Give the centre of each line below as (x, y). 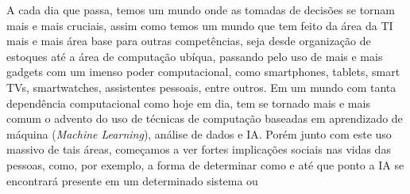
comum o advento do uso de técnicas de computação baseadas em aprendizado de (205, 118)
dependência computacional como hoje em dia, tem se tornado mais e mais (188, 103)
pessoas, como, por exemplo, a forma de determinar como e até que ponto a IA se (205, 164)
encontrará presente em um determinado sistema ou (132, 180)
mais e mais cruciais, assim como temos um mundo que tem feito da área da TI (200, 25)
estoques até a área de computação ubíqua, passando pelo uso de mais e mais (195, 56)
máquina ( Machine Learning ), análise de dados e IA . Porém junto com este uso (199, 133)
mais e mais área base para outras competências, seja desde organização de (189, 41)
